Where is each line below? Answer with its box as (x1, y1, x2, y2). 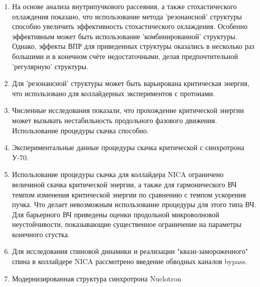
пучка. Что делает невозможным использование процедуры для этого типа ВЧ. (12, 199, 256, 210)
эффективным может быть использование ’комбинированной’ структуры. (12, 31, 238, 41)
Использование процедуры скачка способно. (12, 125, 149, 135)
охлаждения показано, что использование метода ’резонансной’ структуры (12, 11, 242, 21)
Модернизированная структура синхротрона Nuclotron (12, 273, 181, 283)
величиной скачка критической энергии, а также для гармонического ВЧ (12, 179, 237, 189)
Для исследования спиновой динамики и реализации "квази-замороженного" (12, 246, 248, 256)
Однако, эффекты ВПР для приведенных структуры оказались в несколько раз (12, 41, 254, 51)
